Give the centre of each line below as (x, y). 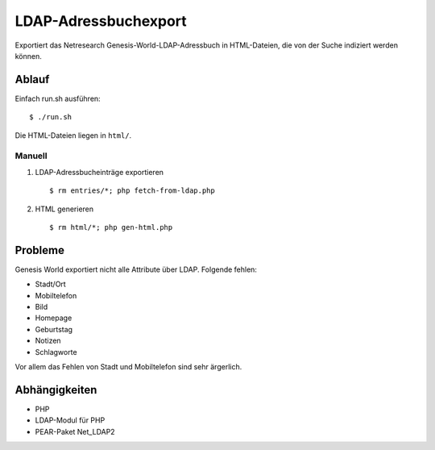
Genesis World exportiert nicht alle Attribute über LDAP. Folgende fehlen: (136, 269)
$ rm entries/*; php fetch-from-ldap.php (132, 191)
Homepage (54, 318)
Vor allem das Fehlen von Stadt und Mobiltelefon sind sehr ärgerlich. (128, 366)
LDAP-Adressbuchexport (101, 21)
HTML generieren (64, 209)
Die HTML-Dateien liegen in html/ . (73, 135)
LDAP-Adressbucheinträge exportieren (99, 172)
